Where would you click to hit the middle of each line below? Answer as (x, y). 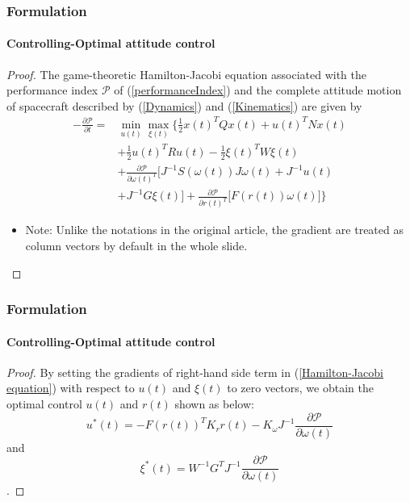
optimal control (44, 403)
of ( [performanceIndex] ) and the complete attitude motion (258, 90)
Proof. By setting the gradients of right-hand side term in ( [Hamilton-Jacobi (195, 372)
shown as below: (214, 403)
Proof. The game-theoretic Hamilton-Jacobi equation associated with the (186, 74)
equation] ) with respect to (71, 388)
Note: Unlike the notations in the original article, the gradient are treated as (214, 230)
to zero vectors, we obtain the (300, 388)
